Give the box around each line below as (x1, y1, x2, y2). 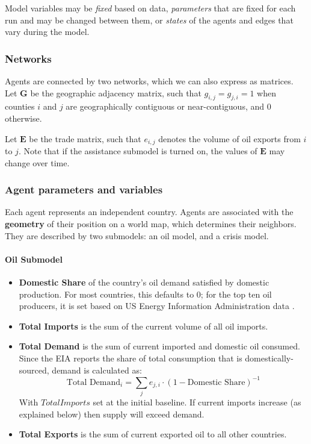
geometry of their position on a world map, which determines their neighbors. (5, 217, 297, 230)
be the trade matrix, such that (29, 132, 141, 145)
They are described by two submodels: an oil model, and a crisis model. (5, 229, 269, 242)
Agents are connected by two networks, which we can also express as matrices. (5, 75, 294, 87)
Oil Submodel (5, 252, 63, 265)
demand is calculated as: (52, 363, 142, 376)
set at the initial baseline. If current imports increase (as (93, 396, 301, 408)
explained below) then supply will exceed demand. (19, 407, 205, 420)
